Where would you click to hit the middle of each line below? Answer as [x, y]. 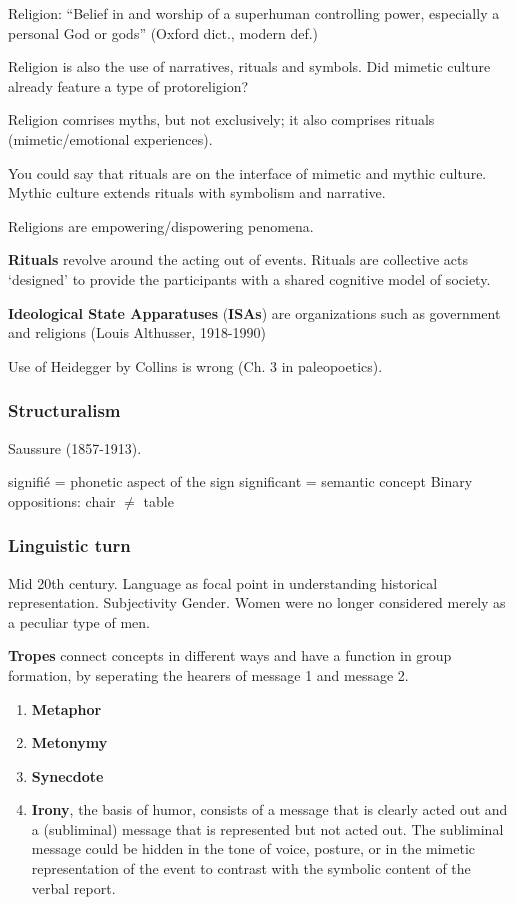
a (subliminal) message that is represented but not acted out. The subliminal [267, 828]
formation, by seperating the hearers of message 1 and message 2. [208, 674]
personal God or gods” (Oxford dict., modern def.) [163, 32]
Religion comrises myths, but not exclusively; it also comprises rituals [221, 119]
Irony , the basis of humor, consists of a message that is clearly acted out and [269, 809]
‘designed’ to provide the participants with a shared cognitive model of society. [249, 278]
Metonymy [69, 742]
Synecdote [67, 775]
